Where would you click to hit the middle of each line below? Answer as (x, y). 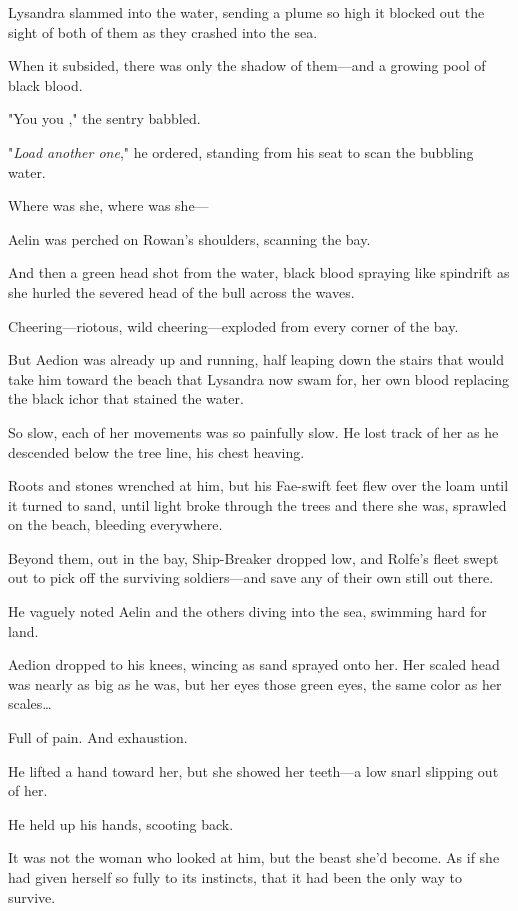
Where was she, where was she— (108, 205)
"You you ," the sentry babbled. (104, 118)
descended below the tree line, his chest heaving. (156, 451)
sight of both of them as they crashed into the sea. (163, 31)
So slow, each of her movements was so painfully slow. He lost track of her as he (253, 431)
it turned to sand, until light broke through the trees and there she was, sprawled (257, 504)
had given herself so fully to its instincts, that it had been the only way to (235, 877)
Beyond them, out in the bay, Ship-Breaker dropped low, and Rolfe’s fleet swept (253, 557)
